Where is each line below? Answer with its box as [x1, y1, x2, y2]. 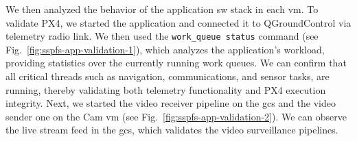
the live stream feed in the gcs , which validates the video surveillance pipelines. [5, 123, 338, 137]
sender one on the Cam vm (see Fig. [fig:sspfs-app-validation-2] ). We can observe [5, 109, 347, 123]
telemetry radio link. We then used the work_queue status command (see [5, 29, 319, 43]
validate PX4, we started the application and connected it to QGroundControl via [5, 15, 352, 29]
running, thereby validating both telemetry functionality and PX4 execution [5, 82, 326, 97]
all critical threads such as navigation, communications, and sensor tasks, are [5, 69, 330, 84]
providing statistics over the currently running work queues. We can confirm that [5, 55, 347, 70]
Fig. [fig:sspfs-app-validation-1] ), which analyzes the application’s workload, [5, 42, 325, 56]
